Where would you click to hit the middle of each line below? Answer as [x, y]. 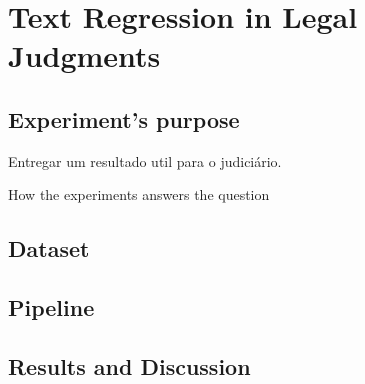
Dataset [49, 248]
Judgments [84, 55]
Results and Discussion [129, 365]
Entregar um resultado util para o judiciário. [145, 160]
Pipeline [51, 307]
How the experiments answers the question [139, 194]
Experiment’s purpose [124, 118]
